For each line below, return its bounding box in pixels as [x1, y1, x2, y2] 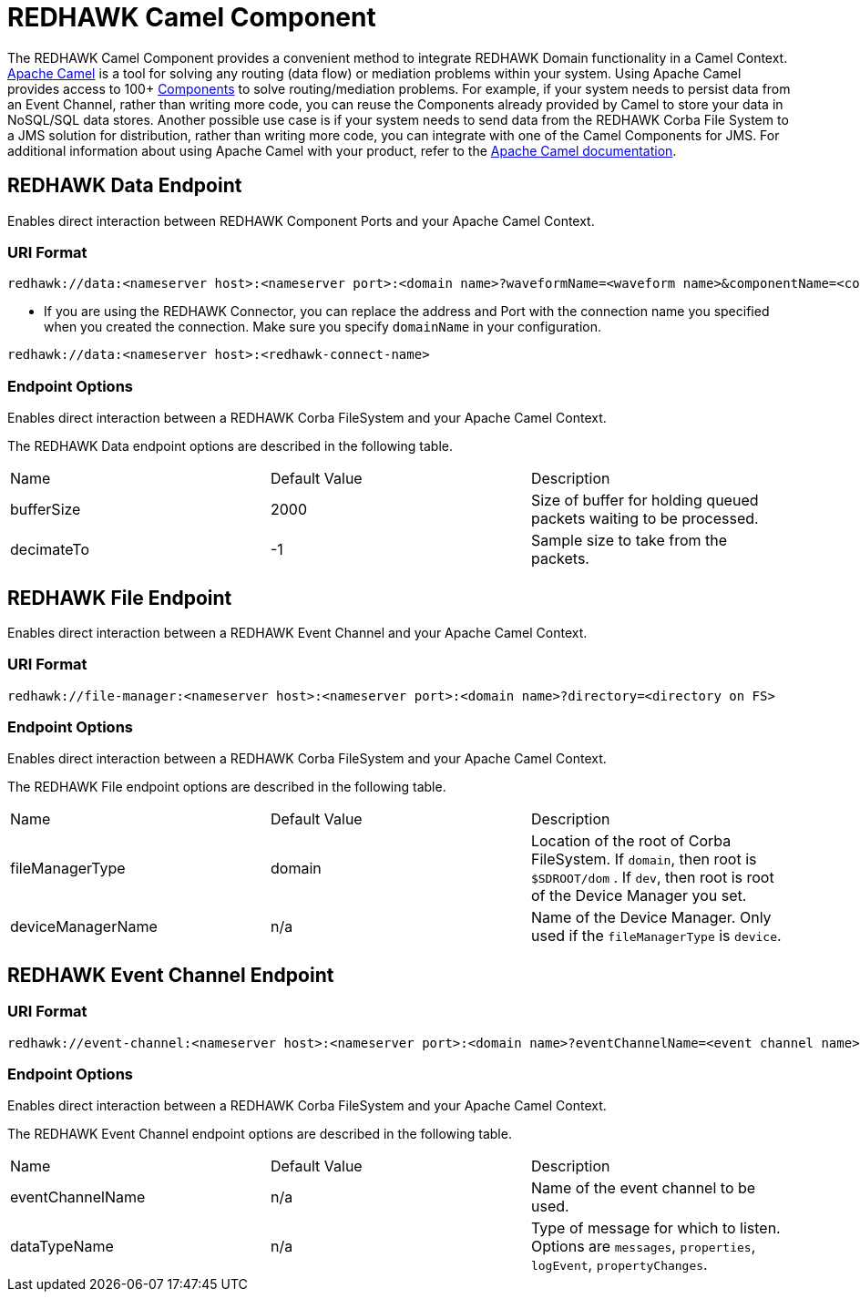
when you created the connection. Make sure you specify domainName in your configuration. [44, 319, 601, 335]
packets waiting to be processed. [530, 509, 759, 528]
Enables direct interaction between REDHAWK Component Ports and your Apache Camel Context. [7, 212, 595, 229]
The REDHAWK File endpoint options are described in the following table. [7, 779, 446, 795]
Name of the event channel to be [530, 1179, 756, 1198]
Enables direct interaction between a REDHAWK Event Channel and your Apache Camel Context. [7, 624, 588, 640]
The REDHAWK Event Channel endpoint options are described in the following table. [7, 1126, 512, 1142]
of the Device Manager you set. [530, 886, 747, 905]
